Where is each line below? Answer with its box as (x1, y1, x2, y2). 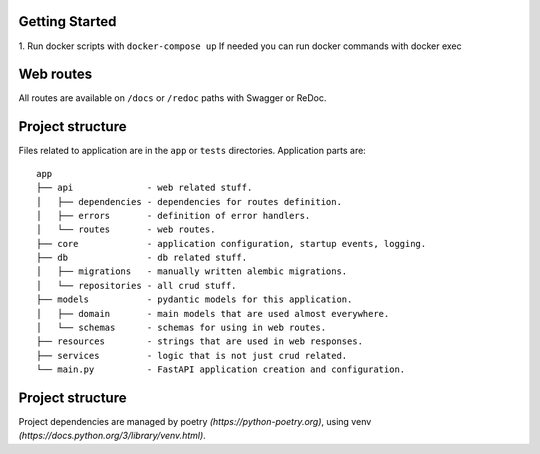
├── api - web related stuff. (36, 182, 253, 194)
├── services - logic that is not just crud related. (36, 350, 348, 361)
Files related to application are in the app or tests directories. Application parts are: (18, 145, 367, 157)
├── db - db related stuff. (36, 252, 248, 264)
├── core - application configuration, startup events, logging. (36, 238, 427, 249)
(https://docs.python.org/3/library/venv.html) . (18, 430, 207, 442)
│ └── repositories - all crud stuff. (36, 280, 237, 291)
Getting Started (18, 13, 117, 30)
